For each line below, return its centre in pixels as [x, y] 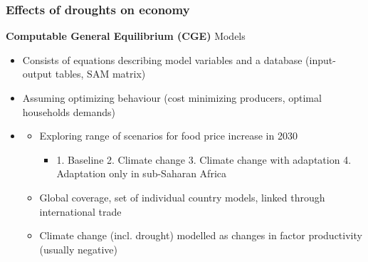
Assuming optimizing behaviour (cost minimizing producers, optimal [172, 98]
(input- [321, 59]
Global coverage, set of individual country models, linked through [182, 197]
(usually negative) [78, 249]
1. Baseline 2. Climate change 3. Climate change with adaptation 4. [204, 159]
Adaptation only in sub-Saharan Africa [141, 173]
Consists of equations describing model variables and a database [162, 59]
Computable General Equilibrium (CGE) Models [126, 36]
